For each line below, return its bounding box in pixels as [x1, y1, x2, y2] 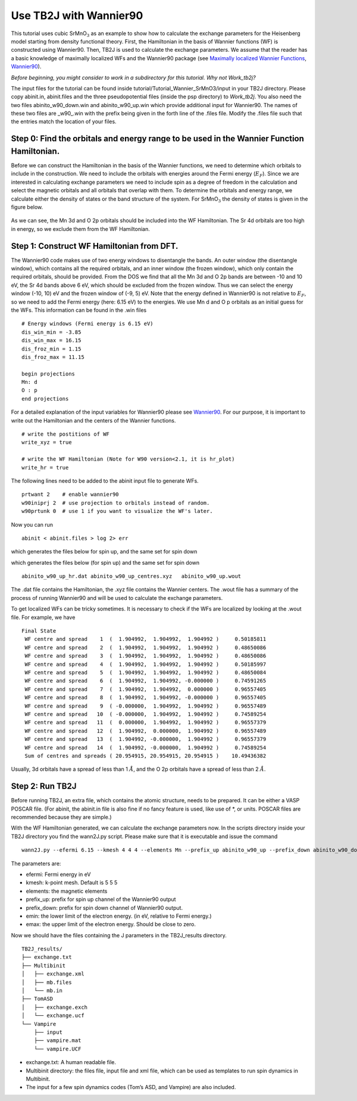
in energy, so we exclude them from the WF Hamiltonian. [11, 225, 150, 232]
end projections [21, 395, 69, 402]
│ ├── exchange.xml [21, 971, 84, 977]
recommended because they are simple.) [11, 813, 112, 821]
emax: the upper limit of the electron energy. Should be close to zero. [26, 921, 196, 928]
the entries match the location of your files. [11, 118, 117, 125]
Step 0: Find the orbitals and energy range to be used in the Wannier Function [11, 134, 305, 144]
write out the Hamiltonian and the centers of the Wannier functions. [11, 417, 176, 424]
